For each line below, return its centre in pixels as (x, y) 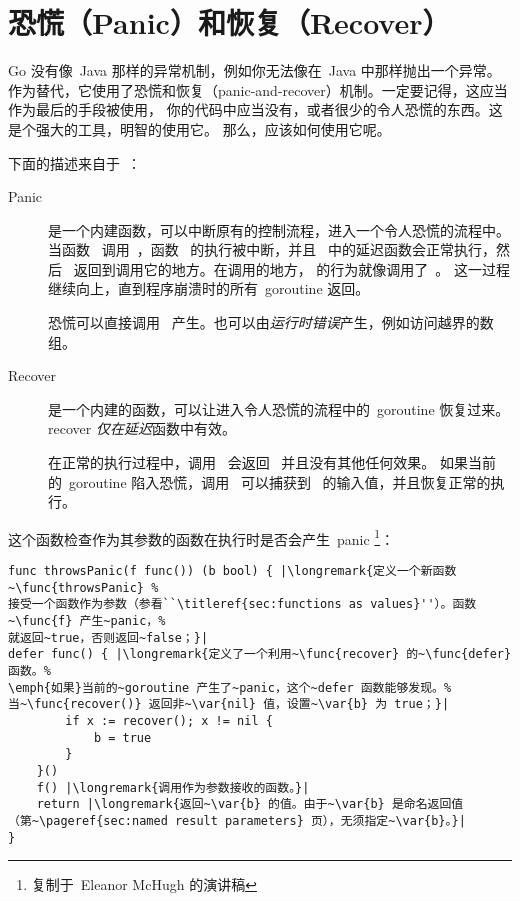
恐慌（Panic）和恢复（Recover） (229, 22)
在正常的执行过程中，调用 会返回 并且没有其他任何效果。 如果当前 (272, 462)
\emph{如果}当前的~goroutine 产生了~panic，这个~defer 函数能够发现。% (230, 687)
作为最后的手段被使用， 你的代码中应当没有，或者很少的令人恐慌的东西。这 (255, 109)
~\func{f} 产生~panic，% (87, 621)
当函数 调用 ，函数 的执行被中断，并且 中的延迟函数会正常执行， (272, 249)
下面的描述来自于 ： (74, 162)
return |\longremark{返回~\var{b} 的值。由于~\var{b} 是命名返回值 (250, 804)
